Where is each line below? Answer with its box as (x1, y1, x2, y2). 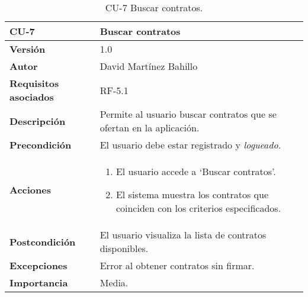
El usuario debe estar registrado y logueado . (100, 138, 281, 151)
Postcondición (9, 234, 76, 248)
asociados (9, 90, 54, 104)
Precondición (9, 138, 72, 151)
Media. (100, 276, 129, 289)
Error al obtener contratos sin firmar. (100, 259, 255, 272)
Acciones (9, 183, 51, 196)
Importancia (9, 276, 68, 289)
